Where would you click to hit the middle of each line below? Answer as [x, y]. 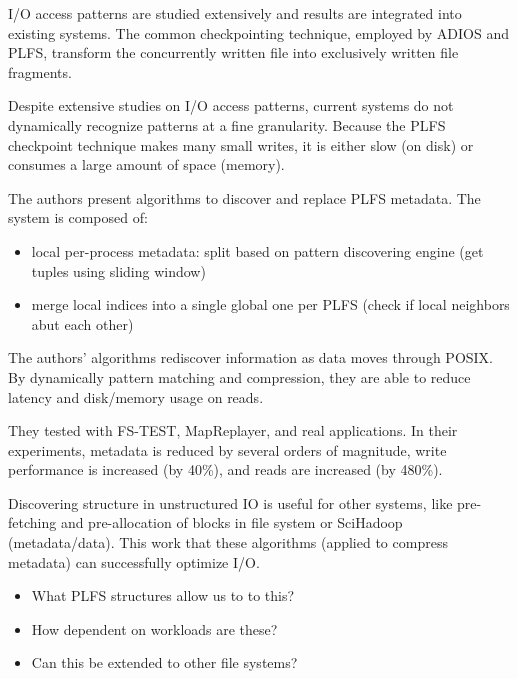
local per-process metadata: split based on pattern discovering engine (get [257, 250]
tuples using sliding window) [118, 270]
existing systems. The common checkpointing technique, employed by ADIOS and [258, 32]
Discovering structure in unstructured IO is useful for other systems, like [230, 502]
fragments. [40, 71]
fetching [32, 522]
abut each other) [82, 323]
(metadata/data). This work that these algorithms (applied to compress [228, 542]
